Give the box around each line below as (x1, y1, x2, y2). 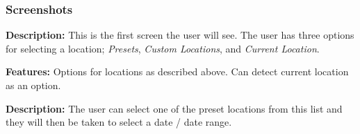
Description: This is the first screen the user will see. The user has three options (6, 28, 354, 42)
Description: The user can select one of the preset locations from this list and (6, 101, 343, 115)
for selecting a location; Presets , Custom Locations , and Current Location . (6, 41, 320, 55)
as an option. (6, 78, 61, 92)
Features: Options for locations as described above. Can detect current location (6, 64, 349, 79)
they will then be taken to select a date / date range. (6, 115, 232, 129)
